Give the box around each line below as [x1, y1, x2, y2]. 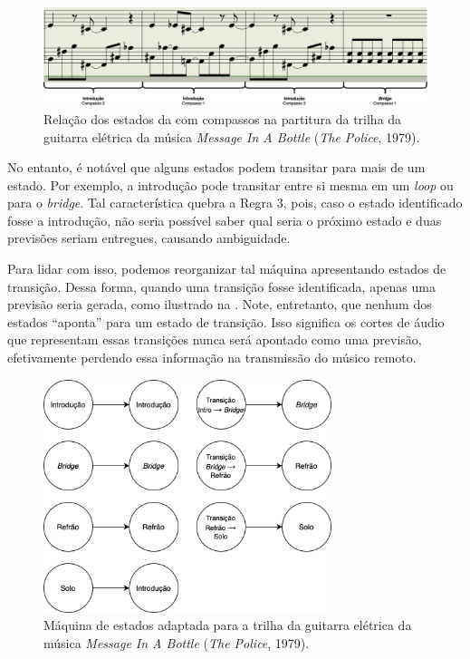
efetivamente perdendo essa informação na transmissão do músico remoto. [7, 348, 417, 367]
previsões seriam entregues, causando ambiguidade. [7, 228, 291, 247]
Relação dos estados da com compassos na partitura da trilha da [43, 109, 402, 128]
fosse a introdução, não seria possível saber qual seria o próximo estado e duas [7, 210, 442, 229]
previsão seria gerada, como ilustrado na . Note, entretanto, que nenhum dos [7, 295, 432, 314]
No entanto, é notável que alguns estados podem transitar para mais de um [7, 158, 426, 177]
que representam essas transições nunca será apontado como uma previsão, [7, 330, 422, 349]
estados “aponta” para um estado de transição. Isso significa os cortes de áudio [7, 312, 445, 331]
